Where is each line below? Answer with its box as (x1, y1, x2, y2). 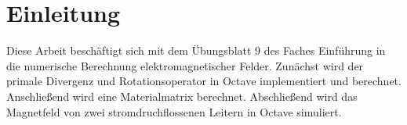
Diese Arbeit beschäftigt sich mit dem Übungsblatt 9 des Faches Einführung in (6, 42, 386, 59)
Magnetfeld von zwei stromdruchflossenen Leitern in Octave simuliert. (6, 103, 342, 120)
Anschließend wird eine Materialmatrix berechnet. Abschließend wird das (6, 87, 358, 104)
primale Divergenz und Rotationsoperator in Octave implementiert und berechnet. (6, 73, 402, 89)
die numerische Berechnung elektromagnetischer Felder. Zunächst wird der (6, 57, 364, 73)
